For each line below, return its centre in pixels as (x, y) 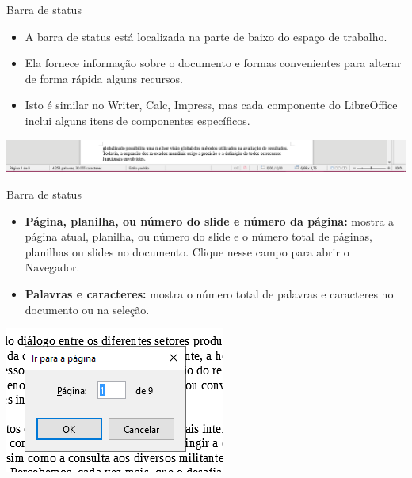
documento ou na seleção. (87, 309)
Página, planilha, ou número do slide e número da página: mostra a (210, 220)
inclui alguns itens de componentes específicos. (137, 120)
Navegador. (52, 267)
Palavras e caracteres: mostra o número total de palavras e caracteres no (209, 293)
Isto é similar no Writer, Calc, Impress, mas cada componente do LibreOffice (211, 105)
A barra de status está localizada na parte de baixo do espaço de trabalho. (206, 36)
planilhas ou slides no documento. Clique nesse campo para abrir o (187, 251)
